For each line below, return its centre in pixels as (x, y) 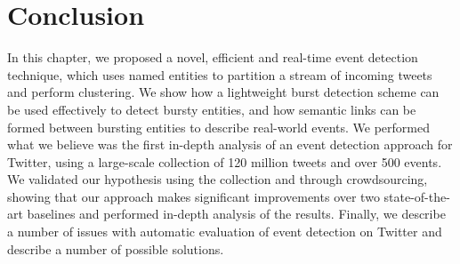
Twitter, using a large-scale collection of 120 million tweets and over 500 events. (225, 161)
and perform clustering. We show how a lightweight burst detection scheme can (223, 92)
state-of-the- (417, 196)
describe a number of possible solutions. (116, 248)
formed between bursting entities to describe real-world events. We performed (219, 127)
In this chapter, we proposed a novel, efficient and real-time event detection (213, 57)
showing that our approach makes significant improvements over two (194, 196)
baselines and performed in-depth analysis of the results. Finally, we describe (236, 214)
